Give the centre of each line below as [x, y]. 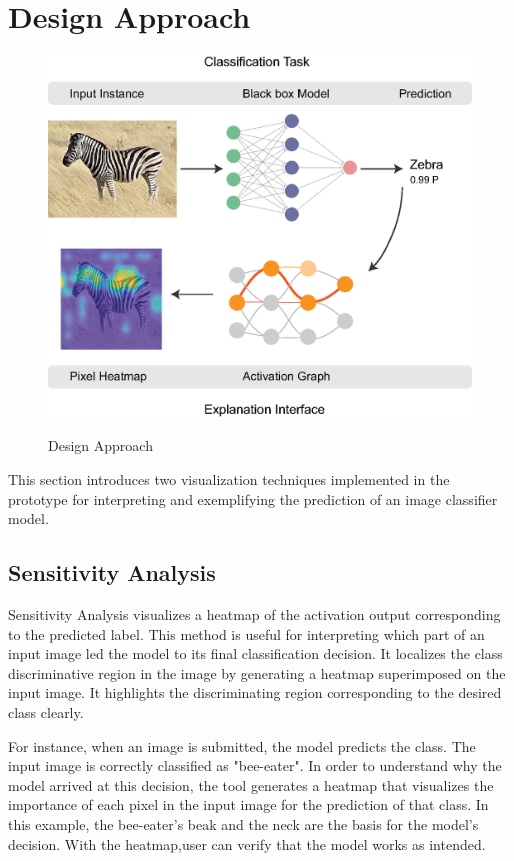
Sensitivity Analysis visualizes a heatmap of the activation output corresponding [254, 614]
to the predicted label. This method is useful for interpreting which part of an [246, 633]
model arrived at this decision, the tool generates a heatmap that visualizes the [251, 784]
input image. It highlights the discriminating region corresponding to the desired [255, 692]
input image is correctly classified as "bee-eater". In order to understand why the [255, 765]
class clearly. [46, 711]
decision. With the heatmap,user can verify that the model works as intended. [247, 843]
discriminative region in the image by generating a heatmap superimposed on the [257, 672]
